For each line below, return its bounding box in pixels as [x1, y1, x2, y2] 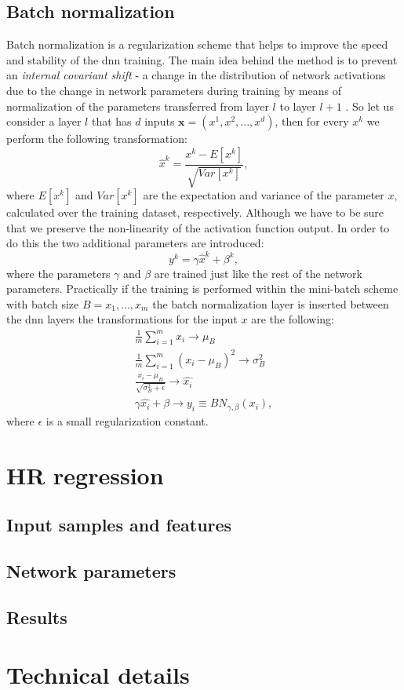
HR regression [6, 458, 164, 491]
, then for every [275, 113, 349, 130]
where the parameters [6, 265, 111, 281]
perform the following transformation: [6, 130, 187, 147]
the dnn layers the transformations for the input [6, 311, 238, 327]
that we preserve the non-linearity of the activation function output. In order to [6, 219, 390, 235]
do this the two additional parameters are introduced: [6, 235, 264, 251]
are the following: [251, 311, 334, 327]
